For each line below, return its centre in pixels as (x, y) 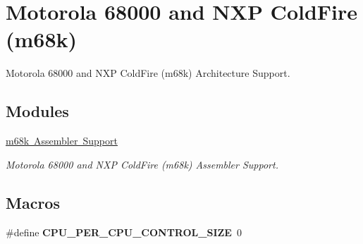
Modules (37, 111)
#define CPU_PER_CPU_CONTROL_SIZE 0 (124, 232)
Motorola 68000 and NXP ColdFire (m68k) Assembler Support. (142, 164)
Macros (33, 202)
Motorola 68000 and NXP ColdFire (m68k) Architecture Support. (148, 73)
